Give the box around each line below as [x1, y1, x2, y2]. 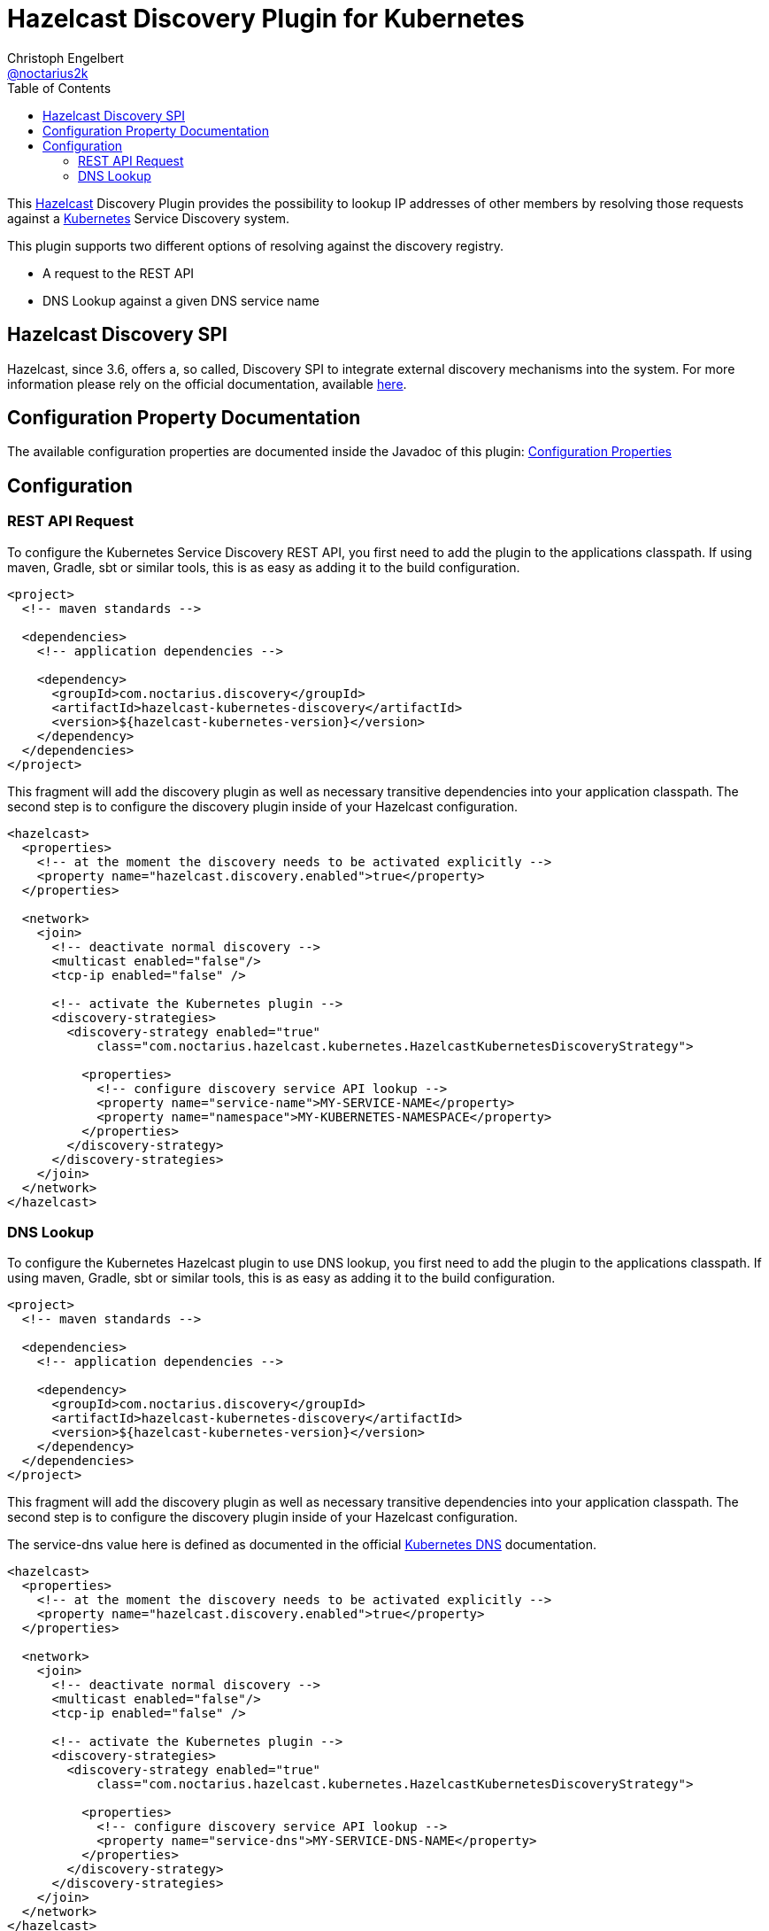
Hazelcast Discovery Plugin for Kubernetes [7, 4, 525, 34]
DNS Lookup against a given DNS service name [42, 292, 319, 308]
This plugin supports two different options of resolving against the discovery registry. [7, 237, 504, 253]
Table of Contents [7, 80, 112, 96]
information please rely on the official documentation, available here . [7, 376, 407, 392]
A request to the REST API [42, 265, 195, 281]
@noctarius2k [7, 65, 88, 81]
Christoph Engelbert [7, 50, 124, 66]
